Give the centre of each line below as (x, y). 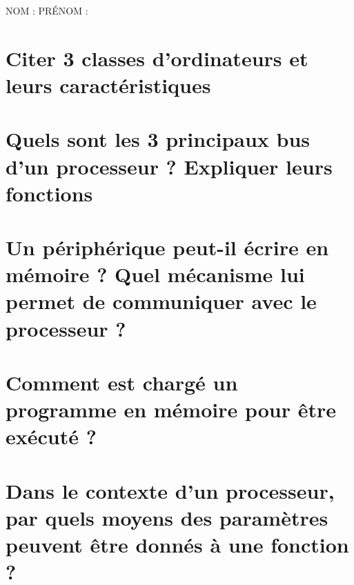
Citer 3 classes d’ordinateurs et (157, 58)
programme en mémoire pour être (171, 409)
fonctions (49, 193)
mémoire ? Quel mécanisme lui (155, 274)
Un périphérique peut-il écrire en (167, 247)
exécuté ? (51, 436)
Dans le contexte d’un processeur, (170, 490)
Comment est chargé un (122, 383)
